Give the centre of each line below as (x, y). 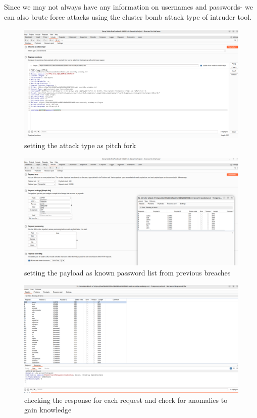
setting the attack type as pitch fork (80, 145)
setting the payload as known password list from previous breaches (127, 272)
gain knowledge (48, 410)
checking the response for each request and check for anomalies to (126, 400)
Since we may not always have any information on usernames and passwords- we (128, 7)
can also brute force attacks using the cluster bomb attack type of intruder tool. (128, 16)
